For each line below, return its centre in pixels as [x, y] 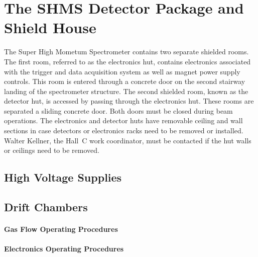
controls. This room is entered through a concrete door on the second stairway [125, 81]
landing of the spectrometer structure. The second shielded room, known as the [126, 91]
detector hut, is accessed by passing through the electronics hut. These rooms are [129, 101]
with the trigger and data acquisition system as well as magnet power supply [122, 71]
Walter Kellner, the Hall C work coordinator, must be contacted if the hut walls [128, 140]
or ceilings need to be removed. [52, 150]
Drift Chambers [46, 207]
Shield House [50, 27]
